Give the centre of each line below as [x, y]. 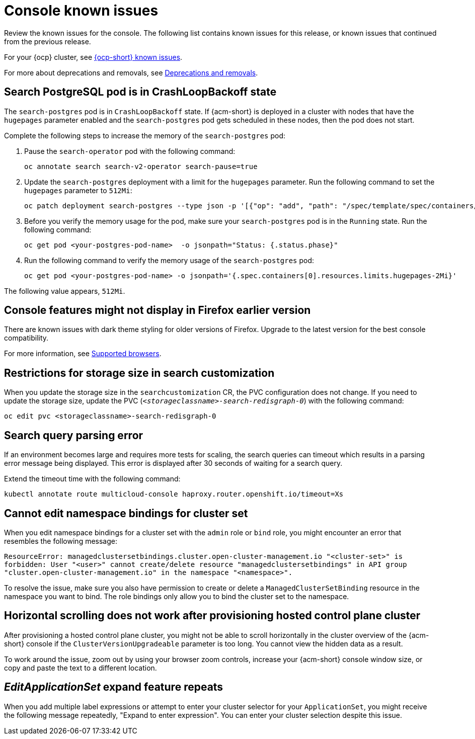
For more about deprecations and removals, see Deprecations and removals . [131, 72]
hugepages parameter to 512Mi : [78, 190]
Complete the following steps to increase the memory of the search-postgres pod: [145, 135]
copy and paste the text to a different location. [81, 668]
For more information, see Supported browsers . [83, 354]
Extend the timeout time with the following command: [92, 479]
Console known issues [81, 11]
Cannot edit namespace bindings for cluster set [126, 513]
